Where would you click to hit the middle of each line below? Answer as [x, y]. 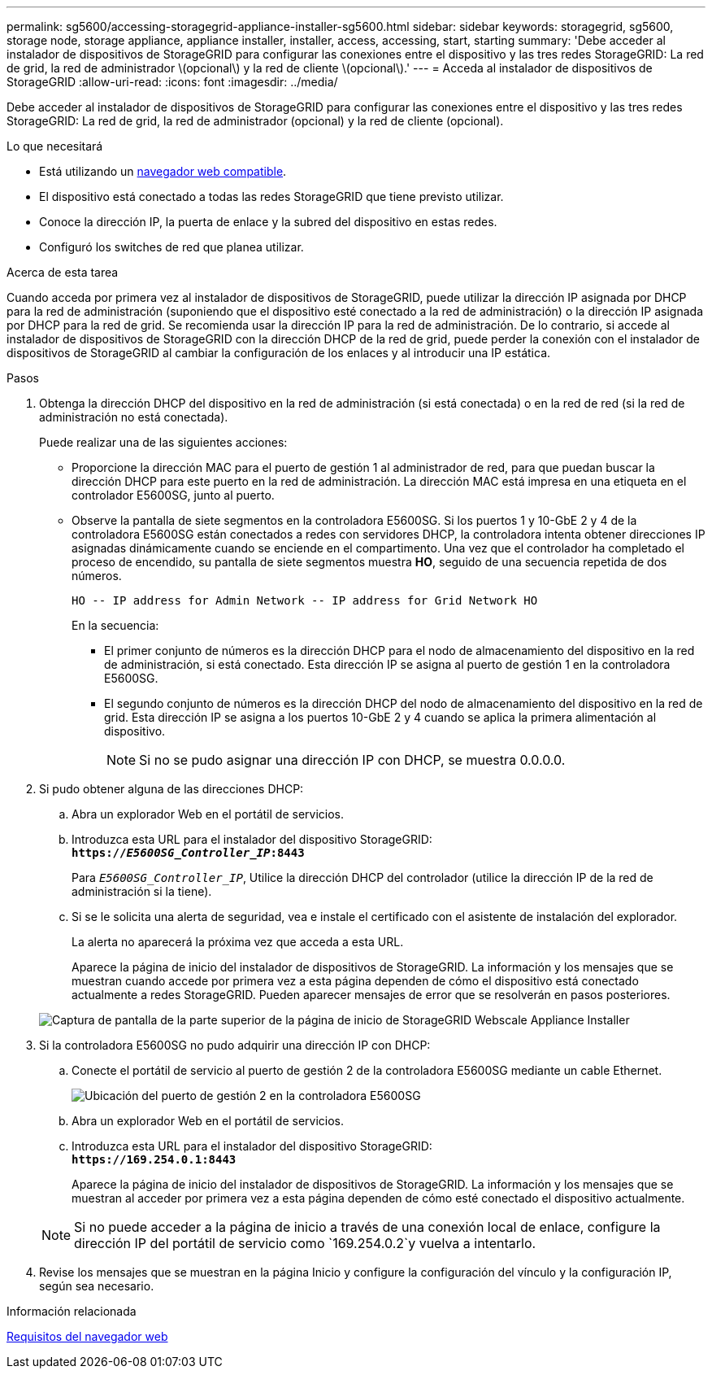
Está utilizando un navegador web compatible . [163, 171]
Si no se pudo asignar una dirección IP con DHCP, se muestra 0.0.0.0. [352, 760]
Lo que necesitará [55, 146]
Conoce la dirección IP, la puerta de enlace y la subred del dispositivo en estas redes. [268, 222]
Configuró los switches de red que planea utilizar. [171, 247]
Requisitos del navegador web [87, 1336]
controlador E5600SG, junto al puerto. [173, 495]
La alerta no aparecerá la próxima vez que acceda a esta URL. [238, 942]
